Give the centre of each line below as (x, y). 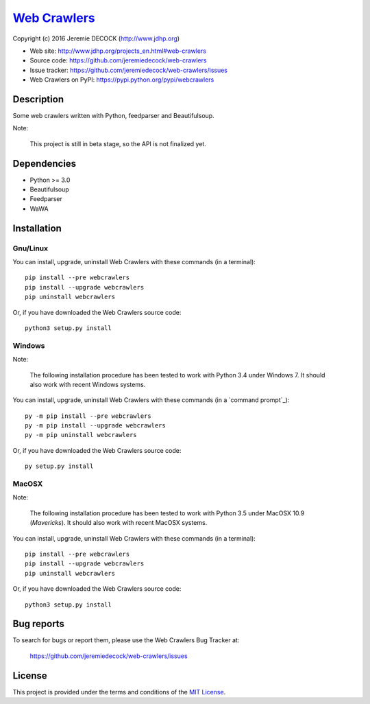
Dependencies (45, 164)
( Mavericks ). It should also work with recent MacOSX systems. (119, 523)
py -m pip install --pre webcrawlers (88, 416)
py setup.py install (59, 466)
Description (38, 99)
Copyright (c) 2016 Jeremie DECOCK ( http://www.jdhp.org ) (96, 38)
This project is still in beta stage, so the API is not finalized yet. (118, 143)
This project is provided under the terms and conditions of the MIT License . (119, 692)
